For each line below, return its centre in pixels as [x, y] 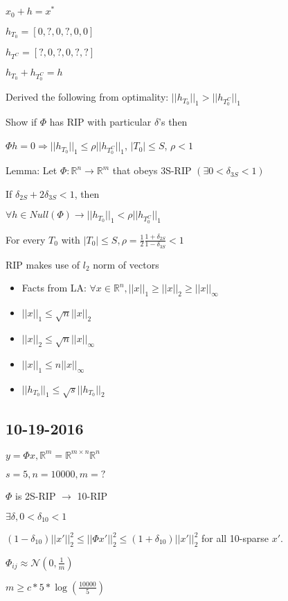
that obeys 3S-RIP [152, 170]
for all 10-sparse [235, 538]
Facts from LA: [54, 288]
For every [26, 239]
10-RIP [92, 495]
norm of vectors [126, 264]
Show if [21, 122]
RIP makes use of [43, 264]
